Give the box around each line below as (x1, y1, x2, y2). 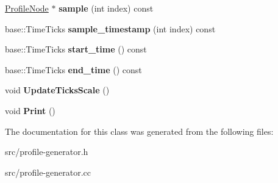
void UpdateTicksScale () (5, 84, 110, 96)
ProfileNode (5, 2, 49, 14)
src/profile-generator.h (5, 145, 88, 158)
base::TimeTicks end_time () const (5, 63, 142, 76)
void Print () (5, 104, 55, 117)
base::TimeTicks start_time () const (5, 43, 147, 56)
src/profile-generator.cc (5, 165, 91, 178)
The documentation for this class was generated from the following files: (5, 124, 274, 137)
